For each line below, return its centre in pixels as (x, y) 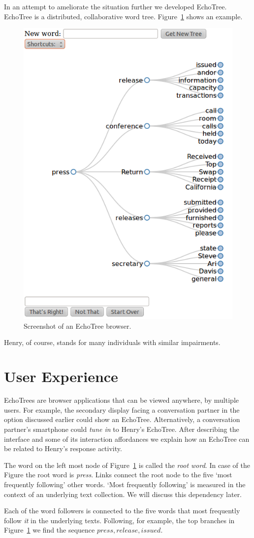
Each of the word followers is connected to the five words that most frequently (122, 511)
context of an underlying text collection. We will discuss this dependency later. (123, 494)
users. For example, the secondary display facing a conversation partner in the (122, 409)
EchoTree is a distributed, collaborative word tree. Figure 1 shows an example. (123, 16)
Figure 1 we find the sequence (49, 530)
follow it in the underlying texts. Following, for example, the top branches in (119, 520)
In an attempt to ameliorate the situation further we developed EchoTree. (115, 6)
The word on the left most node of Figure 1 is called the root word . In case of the (127, 465)
